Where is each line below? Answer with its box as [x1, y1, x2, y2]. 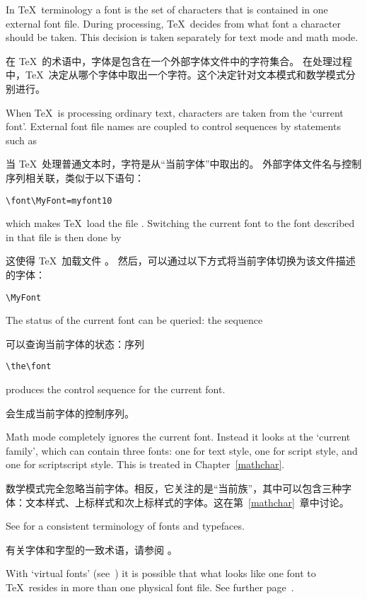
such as [6, 132, 37, 147]
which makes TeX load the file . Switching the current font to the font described [6, 216, 355, 231]
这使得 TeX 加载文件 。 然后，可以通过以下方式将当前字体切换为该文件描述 [6, 253, 356, 268]
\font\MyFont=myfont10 [6, 195, 112, 206]
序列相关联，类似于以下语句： [6, 170, 144, 185]
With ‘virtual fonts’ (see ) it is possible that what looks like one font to [6, 566, 316, 581]
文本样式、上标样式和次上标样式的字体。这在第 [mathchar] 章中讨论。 [25, 494, 349, 509]
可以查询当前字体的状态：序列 [6, 336, 144, 351]
